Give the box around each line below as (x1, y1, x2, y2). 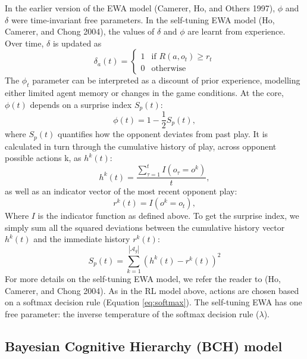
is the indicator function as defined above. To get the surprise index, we (37, 209, 299, 222)
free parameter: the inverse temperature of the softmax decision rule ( (5, 307, 259, 320)
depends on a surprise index (30, 98, 132, 110)
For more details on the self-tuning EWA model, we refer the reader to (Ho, (5, 272, 281, 284)
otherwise (151, 64, 186, 73)
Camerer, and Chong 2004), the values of (5, 25, 155, 38)
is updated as (52, 36, 102, 49)
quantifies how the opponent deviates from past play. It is (57, 128, 268, 140)
